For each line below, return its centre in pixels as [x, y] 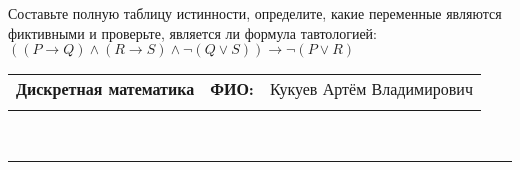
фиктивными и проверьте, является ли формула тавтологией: [192, 32]
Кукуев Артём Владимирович [371, 89]
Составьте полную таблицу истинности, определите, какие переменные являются [255, 13]
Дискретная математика [105, 89]
